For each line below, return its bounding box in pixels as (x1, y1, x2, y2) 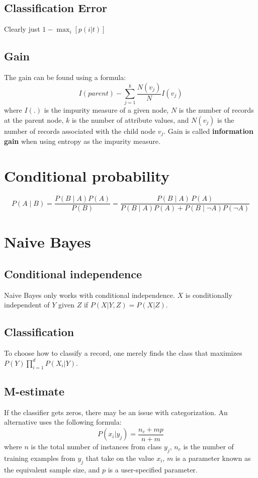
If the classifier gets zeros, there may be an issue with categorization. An (4, 407, 228, 417)
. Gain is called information (163, 125, 253, 136)
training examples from (4, 452, 75, 463)
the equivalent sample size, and (4, 464, 100, 474)
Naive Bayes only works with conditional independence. (4, 289, 175, 300)
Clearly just (4, 24, 40, 34)
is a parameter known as (175, 452, 251, 463)
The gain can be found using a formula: (4, 72, 126, 82)
